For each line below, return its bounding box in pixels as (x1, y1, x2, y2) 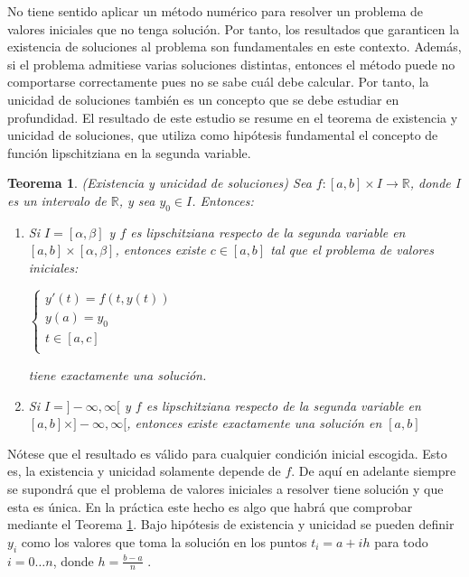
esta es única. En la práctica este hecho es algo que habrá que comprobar (7, 497, 413, 516)
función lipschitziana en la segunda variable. (7, 143, 251, 162)
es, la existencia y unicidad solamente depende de (7, 461, 281, 480)
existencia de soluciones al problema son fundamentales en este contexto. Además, (7, 37, 462, 56)
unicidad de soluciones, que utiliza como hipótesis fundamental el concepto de (7, 126, 438, 144)
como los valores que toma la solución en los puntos (21, 532, 307, 551)
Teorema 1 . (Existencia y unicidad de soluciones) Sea (7, 173, 312, 192)
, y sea (118, 191, 155, 209)
